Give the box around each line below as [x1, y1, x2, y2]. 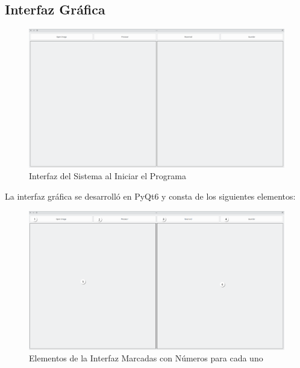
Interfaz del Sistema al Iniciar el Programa [29, 170, 186, 182]
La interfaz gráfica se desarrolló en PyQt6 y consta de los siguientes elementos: [5, 190, 296, 203]
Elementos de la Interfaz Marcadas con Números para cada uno [29, 352, 263, 364]
